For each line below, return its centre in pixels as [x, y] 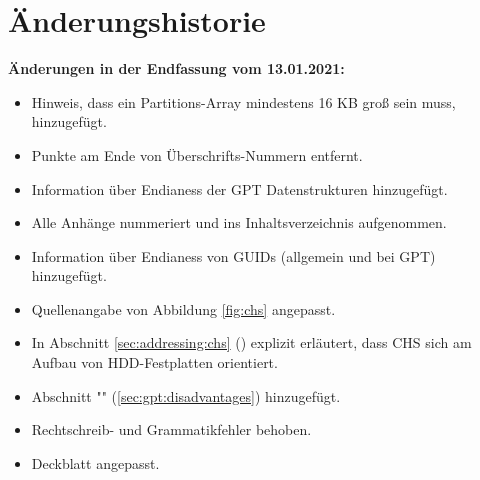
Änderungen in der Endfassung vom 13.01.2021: [176, 68]
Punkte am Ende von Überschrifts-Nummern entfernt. [197, 154]
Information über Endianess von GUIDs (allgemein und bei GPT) [233, 255]
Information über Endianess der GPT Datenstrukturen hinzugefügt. [239, 188]
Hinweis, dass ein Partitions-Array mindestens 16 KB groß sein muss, [243, 101]
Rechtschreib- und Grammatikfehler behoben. [171, 429]
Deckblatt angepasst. [95, 462]
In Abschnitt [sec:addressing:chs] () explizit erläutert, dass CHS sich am [251, 342]
